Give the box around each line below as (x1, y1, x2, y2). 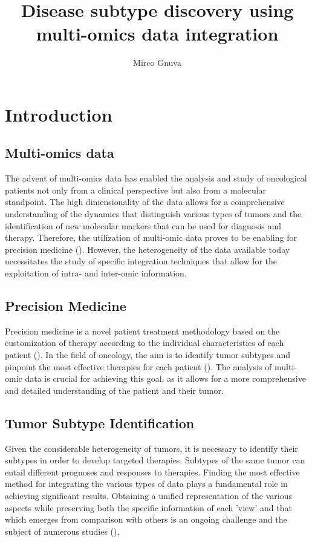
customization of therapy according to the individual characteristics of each (5, 336, 284, 349)
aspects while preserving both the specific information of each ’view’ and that (5, 501, 292, 514)
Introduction (5, 102, 112, 126)
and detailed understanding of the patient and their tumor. (5, 384, 224, 396)
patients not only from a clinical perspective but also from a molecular (5, 183, 267, 196)
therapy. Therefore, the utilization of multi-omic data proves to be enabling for (5, 231, 297, 244)
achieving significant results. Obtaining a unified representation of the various (5, 489, 293, 501)
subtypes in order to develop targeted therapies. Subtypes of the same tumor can (5, 454, 305, 466)
